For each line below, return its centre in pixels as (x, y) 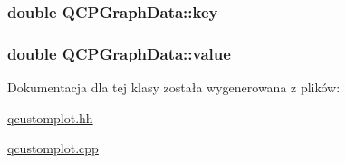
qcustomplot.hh (50, 117)
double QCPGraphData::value (119, 53)
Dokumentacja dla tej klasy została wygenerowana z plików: (174, 87)
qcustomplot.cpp (53, 148)
